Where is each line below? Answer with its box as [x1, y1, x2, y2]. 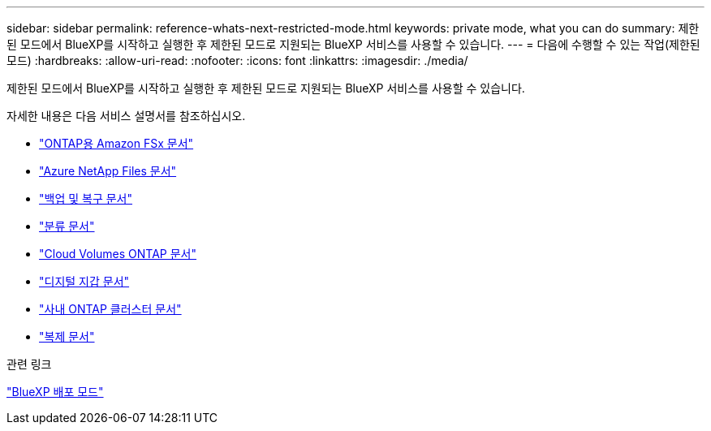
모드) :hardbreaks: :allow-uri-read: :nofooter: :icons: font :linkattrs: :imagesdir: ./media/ [6, 54, 468, 67]
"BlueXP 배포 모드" [6, 385, 104, 399]
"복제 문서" [39, 330, 95, 343]
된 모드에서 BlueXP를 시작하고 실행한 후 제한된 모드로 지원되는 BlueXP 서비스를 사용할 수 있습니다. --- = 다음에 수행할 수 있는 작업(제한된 [6, 37, 700, 51]
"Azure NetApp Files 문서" [39, 164, 177, 178]
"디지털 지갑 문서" [39, 274, 130, 288]
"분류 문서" [39, 219, 95, 233]
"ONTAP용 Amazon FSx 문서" [39, 136, 194, 150]
